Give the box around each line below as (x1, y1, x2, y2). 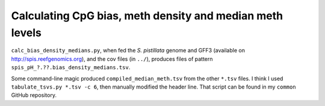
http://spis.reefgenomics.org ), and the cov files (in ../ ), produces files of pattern (11, 55, 213, 63)
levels (11, 26, 42, 39)
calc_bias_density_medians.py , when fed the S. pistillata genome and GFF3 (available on (11, 47, 245, 54)
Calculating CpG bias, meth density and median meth (11, 9, 283, 22)
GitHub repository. (11, 92, 57, 99)
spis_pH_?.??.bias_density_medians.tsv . (11, 64, 131, 71)
